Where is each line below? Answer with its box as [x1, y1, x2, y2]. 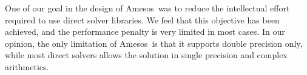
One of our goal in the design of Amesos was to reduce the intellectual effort [5, 2, 290, 14]
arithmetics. [5, 60, 49, 73]
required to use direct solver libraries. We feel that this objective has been [5, 13, 280, 26]
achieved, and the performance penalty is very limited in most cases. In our [5, 25, 285, 38]
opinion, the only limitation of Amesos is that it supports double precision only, [5, 37, 303, 49]
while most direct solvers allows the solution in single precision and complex [5, 49, 288, 61]
